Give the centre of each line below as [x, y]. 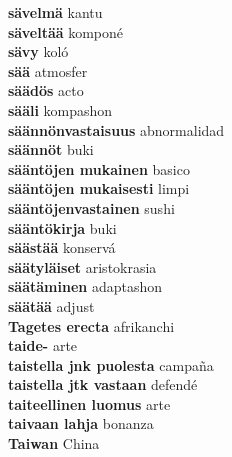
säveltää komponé [66, 31]
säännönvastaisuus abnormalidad [116, 129]
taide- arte [43, 345]
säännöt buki [51, 149]
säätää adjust [51, 305]
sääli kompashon [60, 109]
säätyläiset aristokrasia [82, 266]
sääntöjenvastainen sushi [91, 207]
